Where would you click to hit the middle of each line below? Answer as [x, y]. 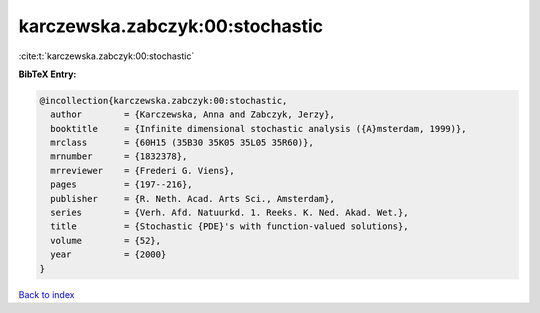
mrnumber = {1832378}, [119, 156]
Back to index [46, 294]
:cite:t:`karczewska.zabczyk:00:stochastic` [106, 56]
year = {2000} [108, 254]
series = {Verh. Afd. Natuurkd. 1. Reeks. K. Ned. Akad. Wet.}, [229, 213]
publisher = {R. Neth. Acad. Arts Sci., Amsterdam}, [192, 198]
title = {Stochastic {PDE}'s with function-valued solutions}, [229, 226]
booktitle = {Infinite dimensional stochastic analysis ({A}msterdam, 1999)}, [258, 128]
